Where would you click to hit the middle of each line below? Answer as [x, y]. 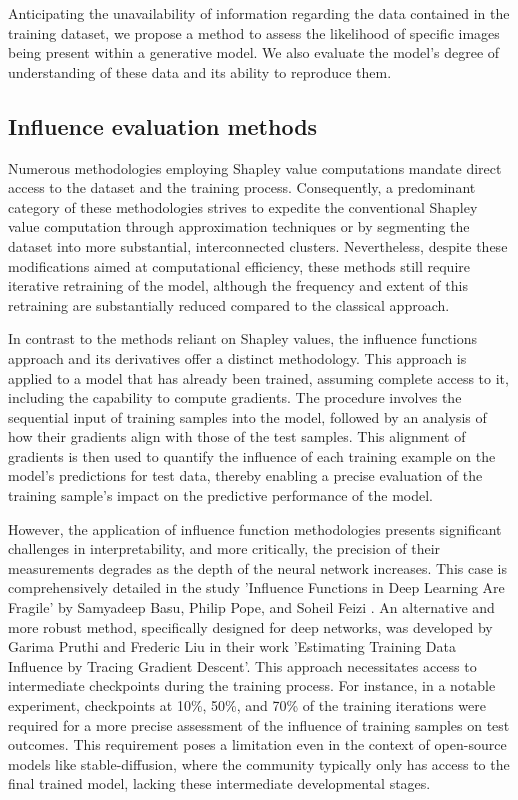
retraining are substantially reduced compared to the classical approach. [229, 304]
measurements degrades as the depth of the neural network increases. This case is [257, 567]
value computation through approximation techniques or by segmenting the [239, 226]
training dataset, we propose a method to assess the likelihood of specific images [254, 32]
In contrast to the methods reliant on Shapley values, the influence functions [243, 338]
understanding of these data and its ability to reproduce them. [200, 71]
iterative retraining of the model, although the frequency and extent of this [238, 285]
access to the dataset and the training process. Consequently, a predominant [242, 187]
